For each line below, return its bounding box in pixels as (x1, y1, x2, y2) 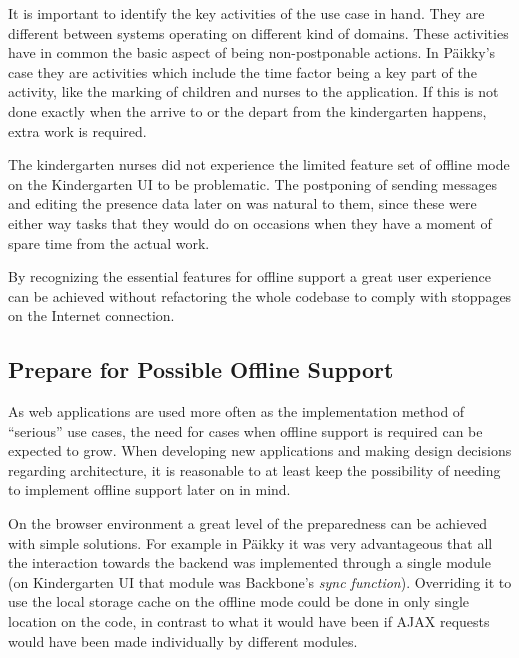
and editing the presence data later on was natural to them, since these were (8, 193, 477, 214)
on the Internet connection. (8, 305, 175, 326)
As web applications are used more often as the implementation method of (8, 401, 465, 422)
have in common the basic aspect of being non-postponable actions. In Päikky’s (8, 42, 496, 63)
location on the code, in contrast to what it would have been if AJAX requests (8, 611, 490, 632)
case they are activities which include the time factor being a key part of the (8, 61, 477, 82)
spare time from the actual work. (8, 232, 210, 253)
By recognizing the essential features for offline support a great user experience (8, 266, 492, 287)
